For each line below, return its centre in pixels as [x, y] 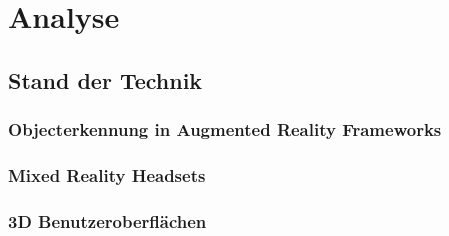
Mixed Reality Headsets [107, 174]
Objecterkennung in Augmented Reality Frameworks [225, 129]
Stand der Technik [105, 79]
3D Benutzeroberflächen [107, 220]
